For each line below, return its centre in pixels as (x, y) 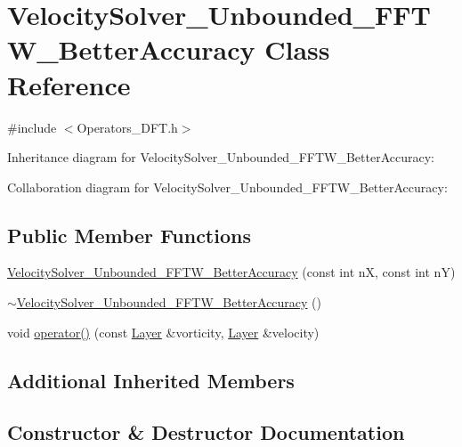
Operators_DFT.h (127, 127)
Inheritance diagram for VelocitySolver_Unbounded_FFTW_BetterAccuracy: (221, 157)
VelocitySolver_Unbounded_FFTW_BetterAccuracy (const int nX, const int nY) (231, 272)
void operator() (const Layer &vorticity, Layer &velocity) (163, 332)
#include (32, 127)
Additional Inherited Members (151, 380)
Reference (69, 84)
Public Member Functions (129, 235)
